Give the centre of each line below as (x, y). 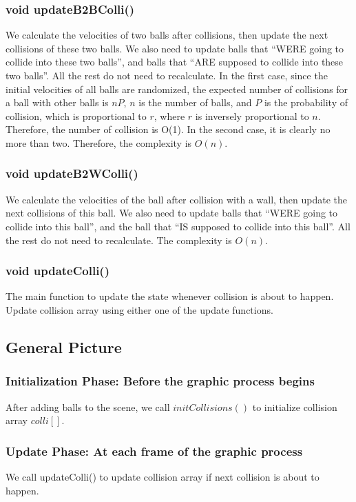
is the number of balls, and (195, 102)
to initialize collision (295, 406)
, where (169, 116)
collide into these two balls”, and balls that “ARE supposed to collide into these (175, 62)
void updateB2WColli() (72, 173)
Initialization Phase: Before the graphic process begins (160, 381)
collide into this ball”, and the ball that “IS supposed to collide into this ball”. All (178, 226)
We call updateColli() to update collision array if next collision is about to (163, 476)
